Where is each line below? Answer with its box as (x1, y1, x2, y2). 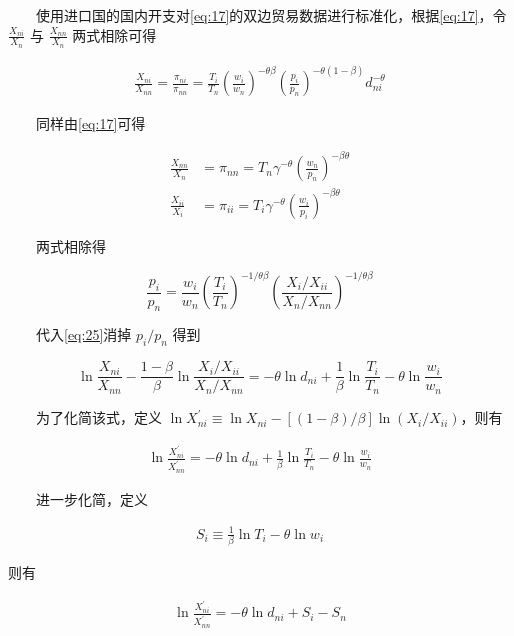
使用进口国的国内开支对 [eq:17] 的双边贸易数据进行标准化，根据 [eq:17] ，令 (35, 5, 507, 25)
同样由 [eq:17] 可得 (35, 113, 146, 134)
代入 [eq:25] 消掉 (35, 324, 132, 345)
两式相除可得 (72, 24, 157, 45)
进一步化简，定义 (35, 488, 148, 509)
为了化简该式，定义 (35, 407, 162, 428)
